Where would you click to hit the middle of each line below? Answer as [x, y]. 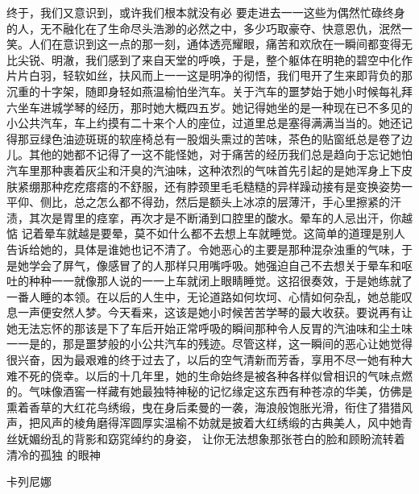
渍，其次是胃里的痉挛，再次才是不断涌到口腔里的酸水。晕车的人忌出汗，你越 [209, 217]
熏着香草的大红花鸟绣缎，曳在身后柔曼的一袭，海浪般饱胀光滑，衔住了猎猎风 [209, 407]
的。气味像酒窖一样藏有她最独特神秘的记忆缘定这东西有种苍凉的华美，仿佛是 [209, 391]
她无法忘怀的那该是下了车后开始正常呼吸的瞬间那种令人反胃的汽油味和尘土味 [209, 328]
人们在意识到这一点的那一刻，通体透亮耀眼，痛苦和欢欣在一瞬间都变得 [215, 44]
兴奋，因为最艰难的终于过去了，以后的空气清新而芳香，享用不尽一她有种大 [215, 360]
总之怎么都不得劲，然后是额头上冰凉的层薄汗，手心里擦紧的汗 [237, 202]
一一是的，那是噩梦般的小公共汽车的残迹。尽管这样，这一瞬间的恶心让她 [198, 344]
